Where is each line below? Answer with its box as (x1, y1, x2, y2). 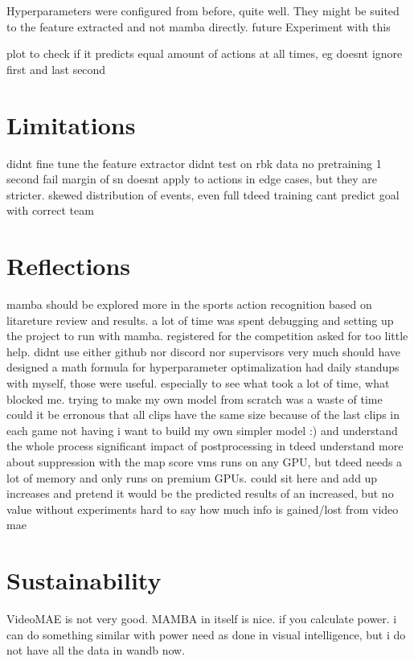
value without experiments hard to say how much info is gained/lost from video (6, 500, 399, 517)
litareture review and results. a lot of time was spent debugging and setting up (6, 311, 394, 328)
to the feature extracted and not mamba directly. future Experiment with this (6, 18, 391, 35)
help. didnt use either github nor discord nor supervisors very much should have (6, 343, 400, 359)
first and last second (6, 60, 106, 77)
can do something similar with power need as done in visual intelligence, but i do (6, 626, 406, 643)
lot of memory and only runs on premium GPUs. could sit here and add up (6, 469, 378, 486)
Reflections (6, 249, 131, 282)
